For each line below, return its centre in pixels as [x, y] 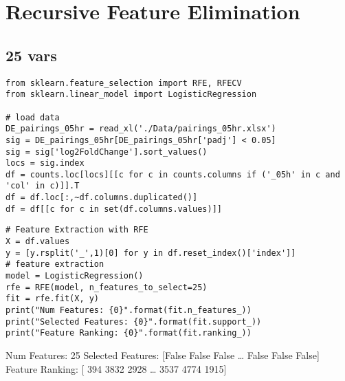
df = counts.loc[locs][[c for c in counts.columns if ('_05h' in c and [173, 174]
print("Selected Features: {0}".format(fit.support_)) [134, 322]
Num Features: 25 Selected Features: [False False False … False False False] [163, 355]
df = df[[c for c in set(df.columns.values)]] [114, 209]
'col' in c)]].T [43, 186]
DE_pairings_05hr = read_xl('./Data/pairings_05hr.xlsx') [141, 129]
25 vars [31, 55]
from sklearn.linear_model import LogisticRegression [131, 95]
